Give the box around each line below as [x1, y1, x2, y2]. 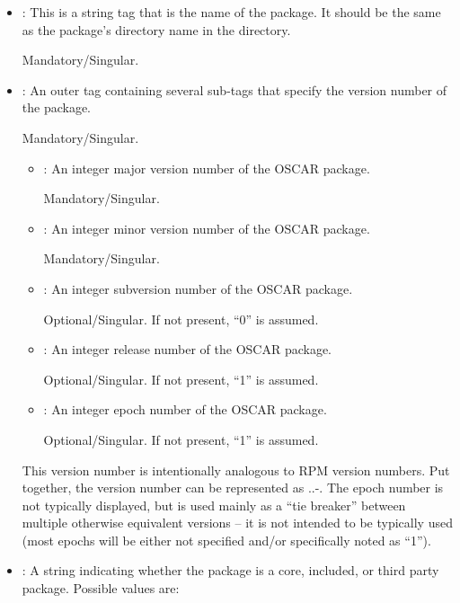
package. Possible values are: [22, 579, 180, 598]
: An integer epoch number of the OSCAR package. [43, 400, 327, 419]
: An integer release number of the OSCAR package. [43, 340, 332, 359]
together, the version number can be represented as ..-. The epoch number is [22, 478, 444, 497]
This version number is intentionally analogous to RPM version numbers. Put [22, 460, 450, 479]
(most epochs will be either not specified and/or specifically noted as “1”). [22, 530, 431, 549]
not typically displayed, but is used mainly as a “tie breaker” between [22, 495, 406, 514]
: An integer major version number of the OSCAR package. [43, 158, 370, 177]
